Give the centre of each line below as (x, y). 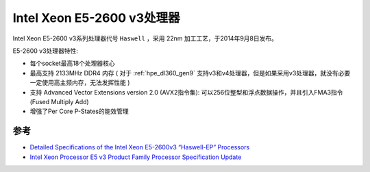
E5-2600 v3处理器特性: (46, 51)
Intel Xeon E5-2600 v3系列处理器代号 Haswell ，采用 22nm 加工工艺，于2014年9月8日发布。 (145, 38)
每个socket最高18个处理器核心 (73, 63)
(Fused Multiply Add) (59, 101)
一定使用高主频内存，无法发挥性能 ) (80, 83)
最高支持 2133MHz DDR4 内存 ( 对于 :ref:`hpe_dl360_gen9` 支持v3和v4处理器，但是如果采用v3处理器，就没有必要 (190, 73)
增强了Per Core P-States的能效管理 (79, 111)
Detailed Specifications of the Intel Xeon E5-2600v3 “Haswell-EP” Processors (140, 147)
